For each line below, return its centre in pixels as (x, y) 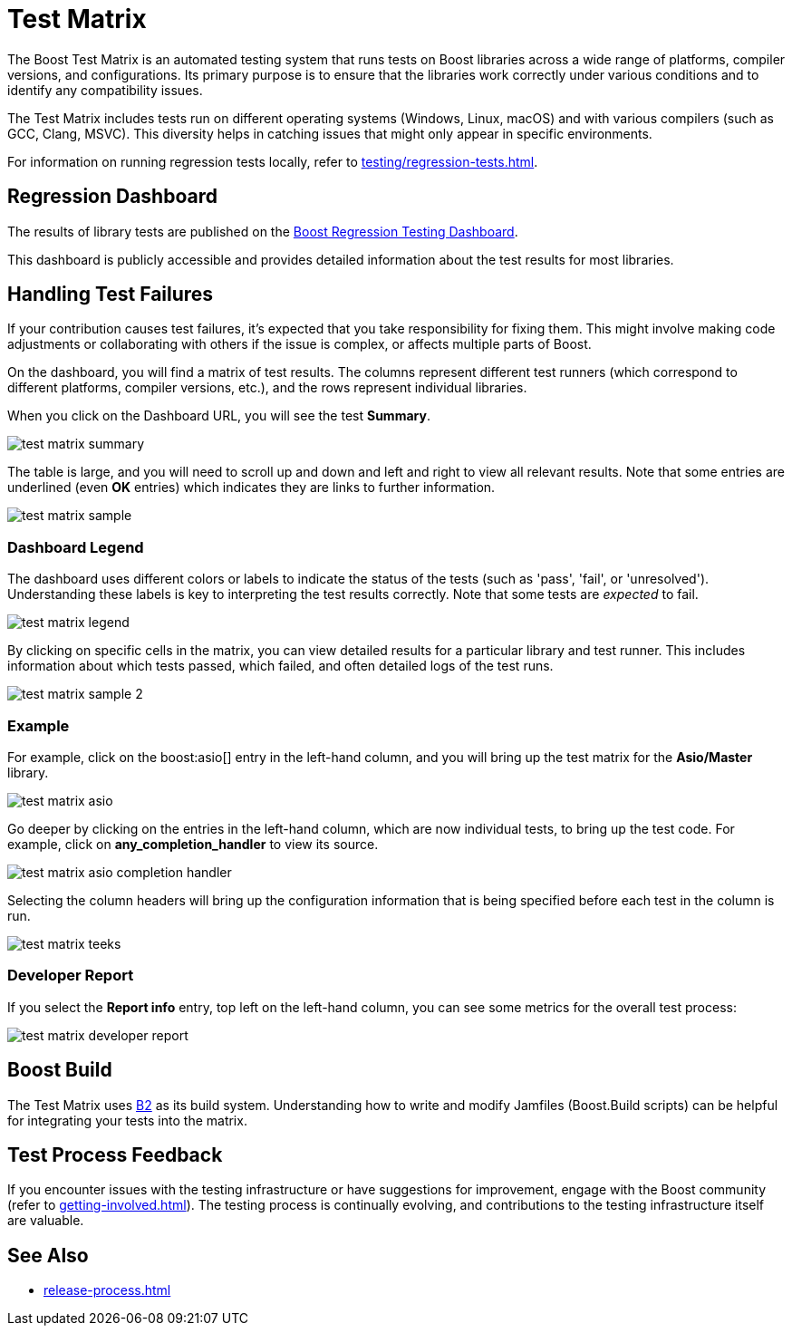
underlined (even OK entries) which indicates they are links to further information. (251, 488)
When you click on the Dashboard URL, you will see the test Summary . (219, 416)
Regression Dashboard (112, 197)
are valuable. (46, 1221)
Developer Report (71, 976)
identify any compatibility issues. (105, 90)
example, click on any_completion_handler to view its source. (193, 844)
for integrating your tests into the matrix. (127, 1120)
